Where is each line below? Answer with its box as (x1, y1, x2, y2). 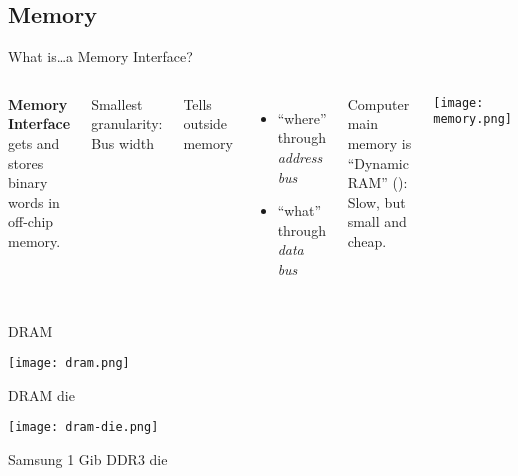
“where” (277, 107, 327, 128)
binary (8, 172, 48, 193)
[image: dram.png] (8, 356, 130, 371)
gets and (8, 132, 60, 153)
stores (8, 152, 44, 173)
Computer (347, 93, 410, 114)
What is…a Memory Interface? (8, 46, 193, 67)
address (277, 146, 323, 167)
